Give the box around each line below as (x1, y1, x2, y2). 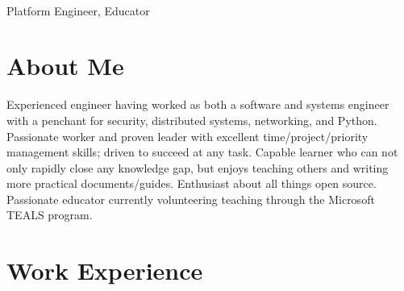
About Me (6, 49, 124, 82)
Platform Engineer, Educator (6, 2, 150, 19)
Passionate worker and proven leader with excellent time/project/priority (6, 127, 369, 144)
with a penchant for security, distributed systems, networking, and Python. (6, 111, 377, 128)
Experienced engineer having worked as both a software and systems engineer (6, 96, 389, 113)
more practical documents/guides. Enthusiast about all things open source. (6, 175, 377, 192)
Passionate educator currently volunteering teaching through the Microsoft (6, 190, 375, 207)
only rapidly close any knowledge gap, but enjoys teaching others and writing (6, 159, 389, 176)
